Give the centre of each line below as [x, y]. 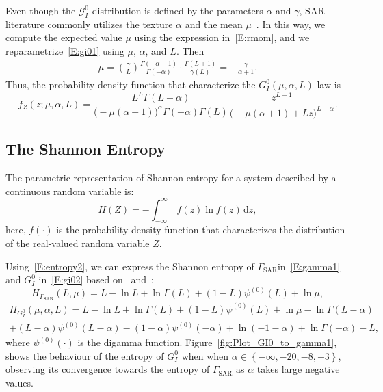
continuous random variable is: [70, 191]
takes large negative [298, 369]
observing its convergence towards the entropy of [108, 369]
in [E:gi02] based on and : [96, 279]
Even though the [41, 10]
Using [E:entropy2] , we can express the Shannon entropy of [130, 266]
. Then [190, 50]
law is [329, 84]
